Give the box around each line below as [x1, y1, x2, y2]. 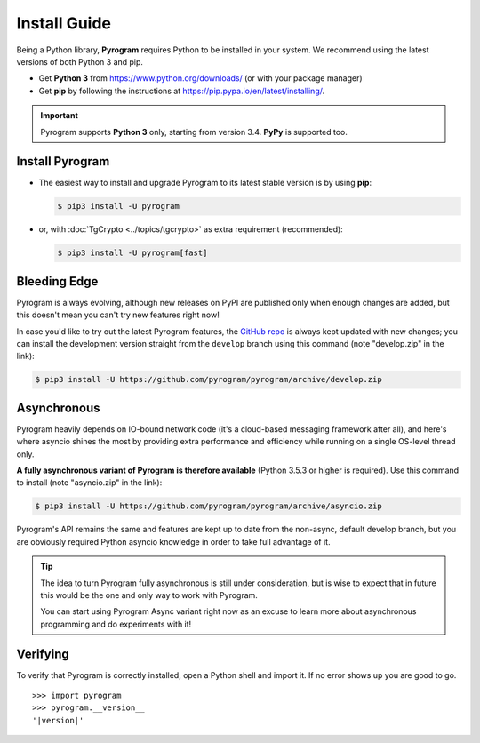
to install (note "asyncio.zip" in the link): [16, 477, 163, 488]
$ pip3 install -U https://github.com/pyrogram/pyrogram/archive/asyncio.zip [35, 501, 382, 511]
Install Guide [16, 13, 111, 33]
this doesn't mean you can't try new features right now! [16, 309, 220, 320]
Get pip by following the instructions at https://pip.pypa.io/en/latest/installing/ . [38, 85, 325, 96]
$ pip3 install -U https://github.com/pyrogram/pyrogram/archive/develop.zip [35, 374, 382, 385]
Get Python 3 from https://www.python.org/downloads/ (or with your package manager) [38, 73, 364, 84]
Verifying [16, 646, 70, 661]
